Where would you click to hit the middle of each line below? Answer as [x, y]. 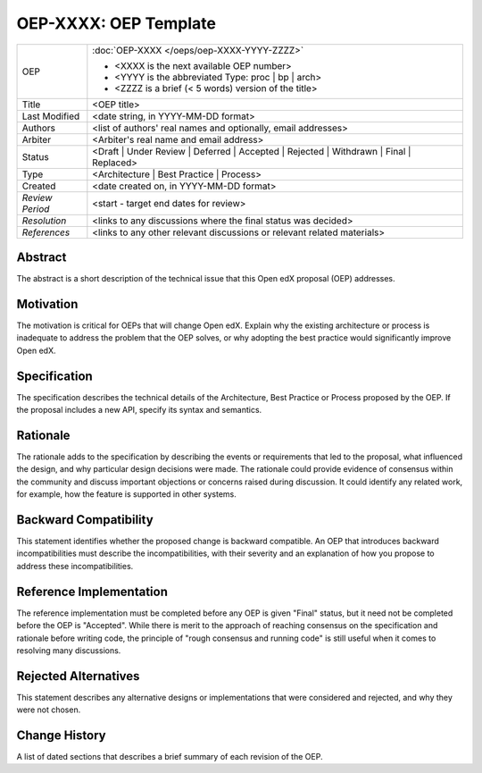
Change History [61, 735]
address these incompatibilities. [75, 566]
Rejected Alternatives [78, 676]
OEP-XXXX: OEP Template [116, 23]
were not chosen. [49, 710]
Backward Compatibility [85, 520]
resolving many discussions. [69, 650]
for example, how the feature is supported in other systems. [126, 494]
